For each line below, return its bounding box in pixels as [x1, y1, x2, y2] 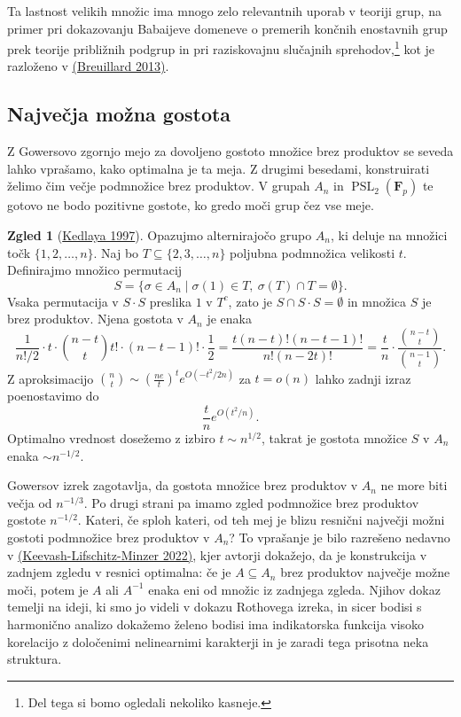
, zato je [228, 292, 272, 310]
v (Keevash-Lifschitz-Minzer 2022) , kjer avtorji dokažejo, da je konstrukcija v [7, 545, 427, 564]
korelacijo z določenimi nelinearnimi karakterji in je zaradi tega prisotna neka [7, 632, 429, 651]
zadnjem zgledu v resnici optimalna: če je [7, 563, 231, 581]
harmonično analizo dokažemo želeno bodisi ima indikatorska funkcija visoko [7, 614, 425, 633]
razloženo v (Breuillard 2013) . [7, 57, 169, 75]
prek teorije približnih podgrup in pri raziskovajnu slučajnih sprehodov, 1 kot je [7, 37, 435, 58]
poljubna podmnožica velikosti [230, 243, 395, 261]
